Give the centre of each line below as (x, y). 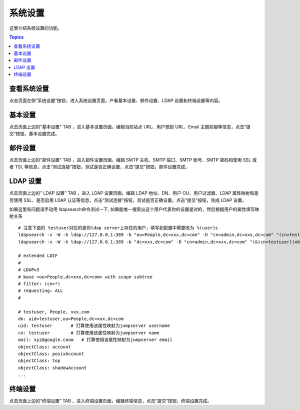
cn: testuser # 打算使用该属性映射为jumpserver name (89, 333)
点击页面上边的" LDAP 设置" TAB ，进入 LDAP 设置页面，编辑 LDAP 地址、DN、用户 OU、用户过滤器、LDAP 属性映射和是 (134, 193)
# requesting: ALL (41, 291)
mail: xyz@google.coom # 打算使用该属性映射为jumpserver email (95, 340)
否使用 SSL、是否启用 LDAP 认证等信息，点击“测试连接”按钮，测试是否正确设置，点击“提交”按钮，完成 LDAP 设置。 (128, 200)
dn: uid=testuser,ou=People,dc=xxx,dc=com (71, 318)
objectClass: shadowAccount (52, 368)
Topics (16, 37)
